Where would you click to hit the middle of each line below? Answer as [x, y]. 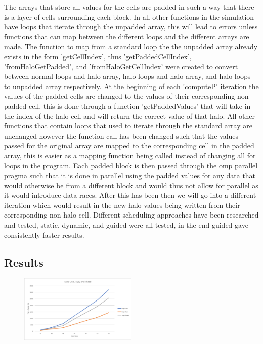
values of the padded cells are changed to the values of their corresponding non [126, 96]
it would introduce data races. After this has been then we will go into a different [130, 195]
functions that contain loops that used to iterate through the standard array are [128, 126]
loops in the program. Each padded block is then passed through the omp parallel [131, 165]
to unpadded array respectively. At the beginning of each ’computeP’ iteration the [131, 86]
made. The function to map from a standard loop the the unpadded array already [131, 46]
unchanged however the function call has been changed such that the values [121, 135]
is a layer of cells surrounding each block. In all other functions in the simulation [129, 16]
